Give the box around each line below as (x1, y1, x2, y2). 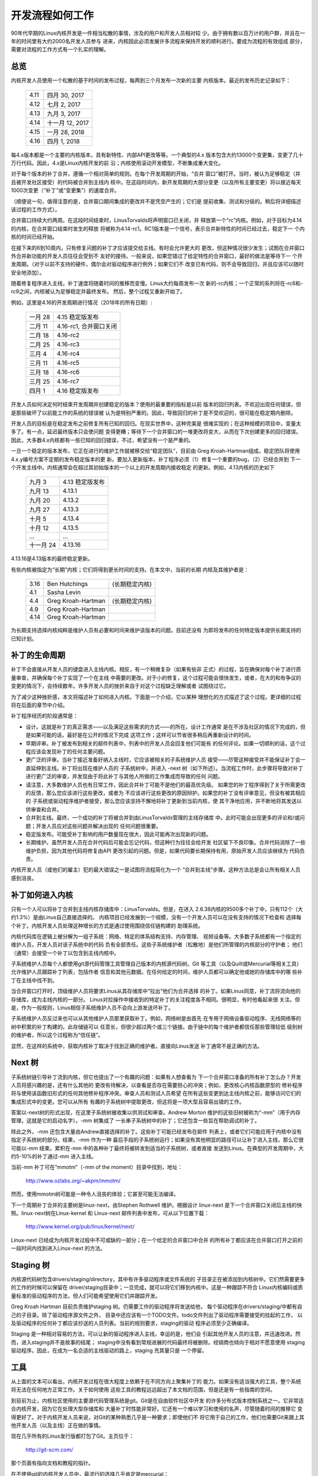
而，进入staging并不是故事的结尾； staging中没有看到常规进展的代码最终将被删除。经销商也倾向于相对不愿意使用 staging (11, 1338, 306, 1346)
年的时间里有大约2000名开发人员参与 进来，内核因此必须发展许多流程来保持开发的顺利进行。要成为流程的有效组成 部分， (11, 37, 306, 44)
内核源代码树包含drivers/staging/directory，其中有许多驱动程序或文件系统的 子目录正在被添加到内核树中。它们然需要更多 (11, 1276, 305, 1283)
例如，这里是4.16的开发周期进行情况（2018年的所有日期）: (11, 299, 153, 306)
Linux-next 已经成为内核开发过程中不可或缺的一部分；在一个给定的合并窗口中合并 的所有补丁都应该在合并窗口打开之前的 (11, 1236, 303, 1243)
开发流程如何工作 (11, 9, 94, 22)
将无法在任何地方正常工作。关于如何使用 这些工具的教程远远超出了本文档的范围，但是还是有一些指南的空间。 (11, 1386, 276, 1393)
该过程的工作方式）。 (11, 205, 60, 213)
